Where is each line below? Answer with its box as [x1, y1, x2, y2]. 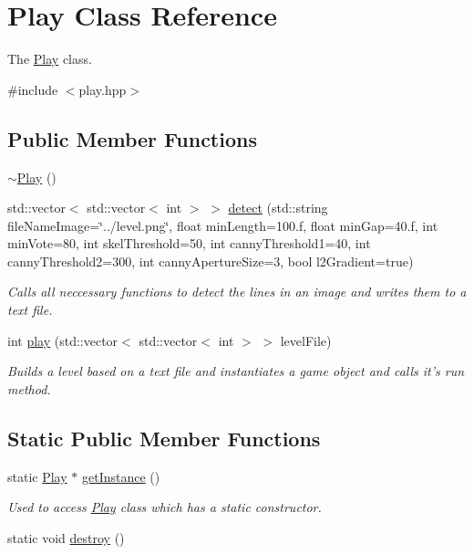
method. [7, 379, 51, 398]
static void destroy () [7, 528, 125, 547]
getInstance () [81, 466, 160, 486]
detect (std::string [228, 198, 328, 217]
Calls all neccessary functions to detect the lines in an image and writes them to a [7, 282, 467, 301]
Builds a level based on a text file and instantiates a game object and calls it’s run [7, 361, 465, 381]
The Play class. [7, 49, 92, 68]
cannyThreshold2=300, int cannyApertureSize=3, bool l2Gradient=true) [7, 251, 414, 270]
